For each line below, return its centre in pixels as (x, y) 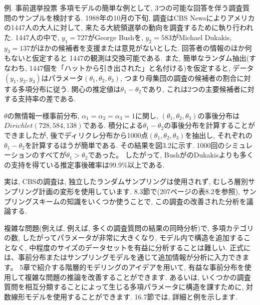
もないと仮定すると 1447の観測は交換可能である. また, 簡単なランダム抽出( (127, 58)
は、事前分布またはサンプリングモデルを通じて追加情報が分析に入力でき (123, 257)
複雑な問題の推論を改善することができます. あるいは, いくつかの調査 (138, 277)
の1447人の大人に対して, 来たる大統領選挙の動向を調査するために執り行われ (129, 27)
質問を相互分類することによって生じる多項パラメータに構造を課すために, (124, 287)
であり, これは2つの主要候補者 (191, 89)
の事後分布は (219, 115)
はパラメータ (62, 78)
